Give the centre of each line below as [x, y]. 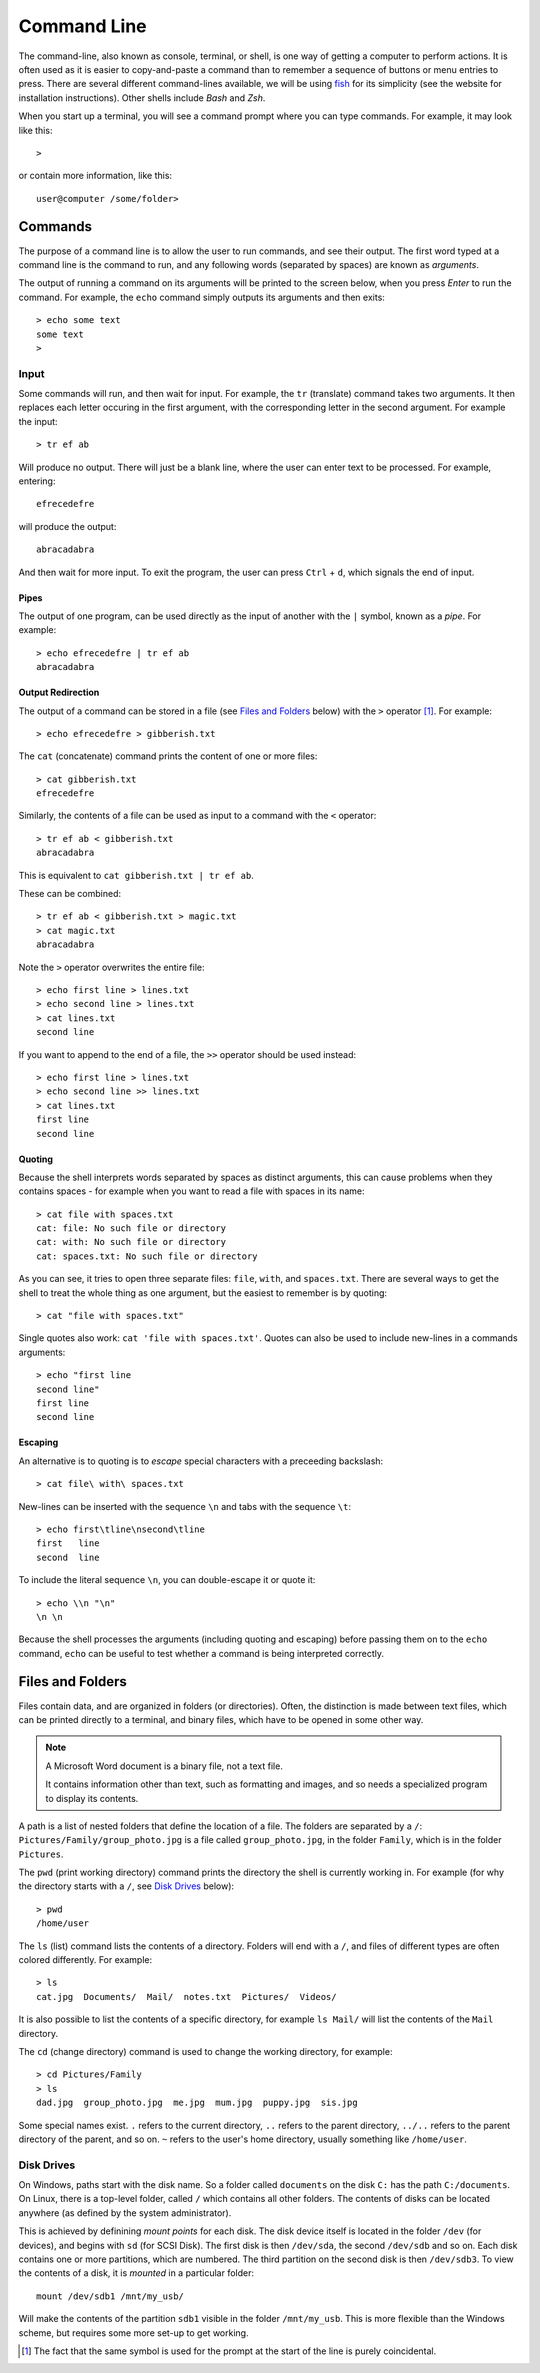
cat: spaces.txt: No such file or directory [147, 1256]
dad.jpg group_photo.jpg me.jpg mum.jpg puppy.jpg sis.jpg [197, 2103]
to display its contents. [92, 1798]
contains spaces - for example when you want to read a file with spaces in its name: [191, 1191]
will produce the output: [67, 526]
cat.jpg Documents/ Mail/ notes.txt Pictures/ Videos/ [186, 1996]
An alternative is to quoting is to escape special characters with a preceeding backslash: [201, 1461]
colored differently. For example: [85, 1960]
